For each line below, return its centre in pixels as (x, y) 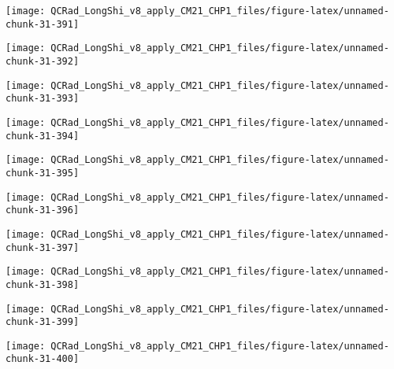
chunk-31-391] (43, 24)
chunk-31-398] (43, 284)
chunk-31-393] (43, 99)
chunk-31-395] (43, 173)
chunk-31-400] (43, 359)
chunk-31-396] (43, 210)
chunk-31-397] (43, 247)
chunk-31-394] (43, 136)
